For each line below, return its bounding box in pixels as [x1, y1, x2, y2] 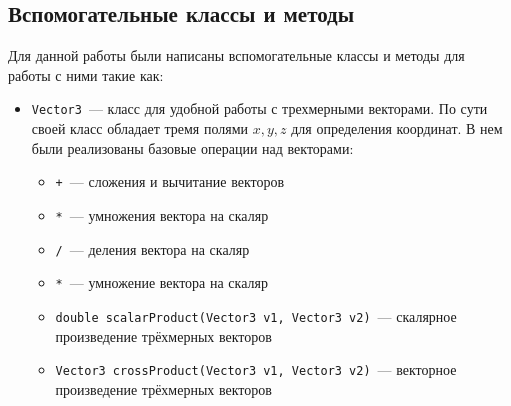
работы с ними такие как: [8, 64, 164, 85]
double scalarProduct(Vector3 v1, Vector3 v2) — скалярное [55, 305, 457, 326]
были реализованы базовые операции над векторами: [31, 137, 354, 158]
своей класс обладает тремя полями [31, 118, 249, 139]
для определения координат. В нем [291, 118, 503, 139]
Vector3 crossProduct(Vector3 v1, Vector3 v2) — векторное [55, 359, 457, 380]
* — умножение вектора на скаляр [55, 272, 268, 293]
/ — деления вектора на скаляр [55, 238, 250, 259]
